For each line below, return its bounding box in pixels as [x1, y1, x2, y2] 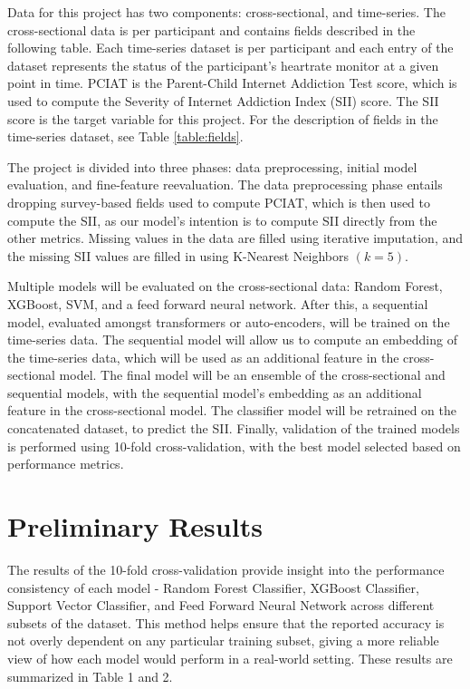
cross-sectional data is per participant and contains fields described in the [7, 20, 416, 39]
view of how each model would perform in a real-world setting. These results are [7, 648, 453, 667]
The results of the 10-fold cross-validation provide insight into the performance [7, 559, 445, 578]
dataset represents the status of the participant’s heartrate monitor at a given [7, 55, 439, 74]
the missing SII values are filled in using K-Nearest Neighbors [7, 246, 350, 265]
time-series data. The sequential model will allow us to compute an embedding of [7, 330, 457, 349]
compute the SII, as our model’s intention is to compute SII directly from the [7, 210, 437, 229]
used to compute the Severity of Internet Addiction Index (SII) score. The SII [7, 91, 439, 110]
